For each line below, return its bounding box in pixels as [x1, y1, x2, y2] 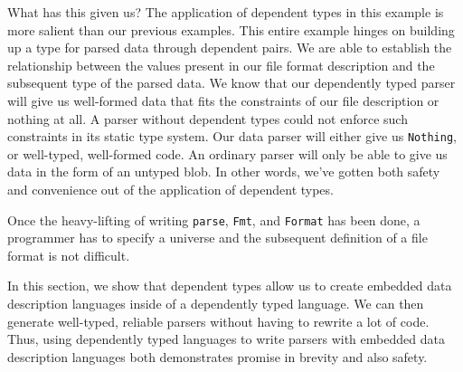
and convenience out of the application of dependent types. [7, 180, 334, 198]
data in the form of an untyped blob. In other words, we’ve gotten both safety [7, 162, 440, 181]
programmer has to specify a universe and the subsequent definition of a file [7, 228, 428, 247]
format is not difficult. [7, 245, 130, 264]
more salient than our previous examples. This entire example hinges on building [7, 20, 455, 39]
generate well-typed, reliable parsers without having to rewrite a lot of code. [7, 311, 430, 330]
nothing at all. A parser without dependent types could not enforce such [7, 109, 408, 128]
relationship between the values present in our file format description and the [7, 55, 435, 74]
